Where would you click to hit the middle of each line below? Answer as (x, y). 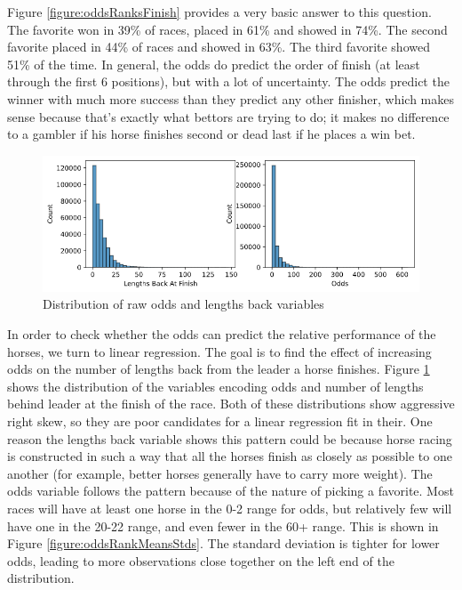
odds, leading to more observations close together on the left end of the (201, 560)
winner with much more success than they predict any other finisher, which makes (231, 98)
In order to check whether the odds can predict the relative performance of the (222, 334)
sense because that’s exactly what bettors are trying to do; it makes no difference (228, 116)
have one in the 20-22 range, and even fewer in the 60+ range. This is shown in (223, 525)
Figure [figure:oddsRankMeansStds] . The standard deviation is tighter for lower (223, 543)
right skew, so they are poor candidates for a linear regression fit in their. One (220, 421)
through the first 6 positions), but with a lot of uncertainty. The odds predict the (228, 81)
